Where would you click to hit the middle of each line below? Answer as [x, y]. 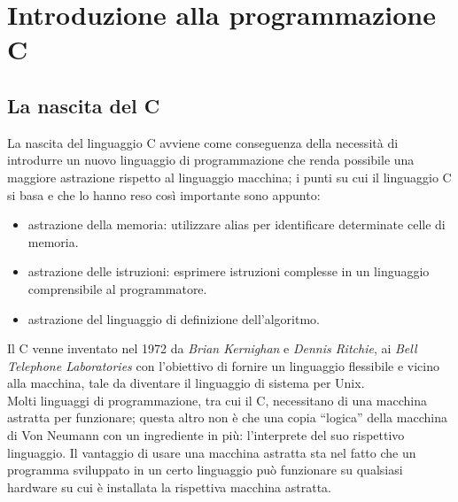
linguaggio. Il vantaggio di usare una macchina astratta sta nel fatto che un [212, 452]
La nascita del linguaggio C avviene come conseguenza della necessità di [203, 142]
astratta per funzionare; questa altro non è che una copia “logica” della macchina [227, 417]
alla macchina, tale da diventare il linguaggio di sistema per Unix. [186, 383]
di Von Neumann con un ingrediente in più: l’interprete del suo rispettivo [206, 435]
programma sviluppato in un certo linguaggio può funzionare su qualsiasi [205, 470]
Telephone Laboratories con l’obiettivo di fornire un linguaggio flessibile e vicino [223, 365]
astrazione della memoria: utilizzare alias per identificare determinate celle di [237, 224]
